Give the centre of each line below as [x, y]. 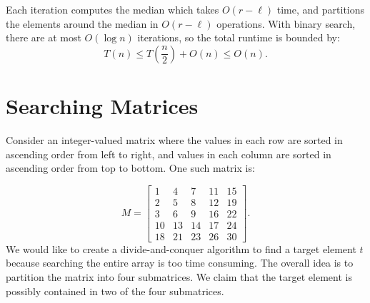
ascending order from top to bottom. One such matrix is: [130, 168]
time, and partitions [321, 9]
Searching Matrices [102, 105]
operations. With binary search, [286, 23]
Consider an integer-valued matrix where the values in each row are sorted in [174, 139]
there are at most [44, 37]
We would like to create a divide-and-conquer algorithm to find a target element [181, 248]
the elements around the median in [82, 23]
